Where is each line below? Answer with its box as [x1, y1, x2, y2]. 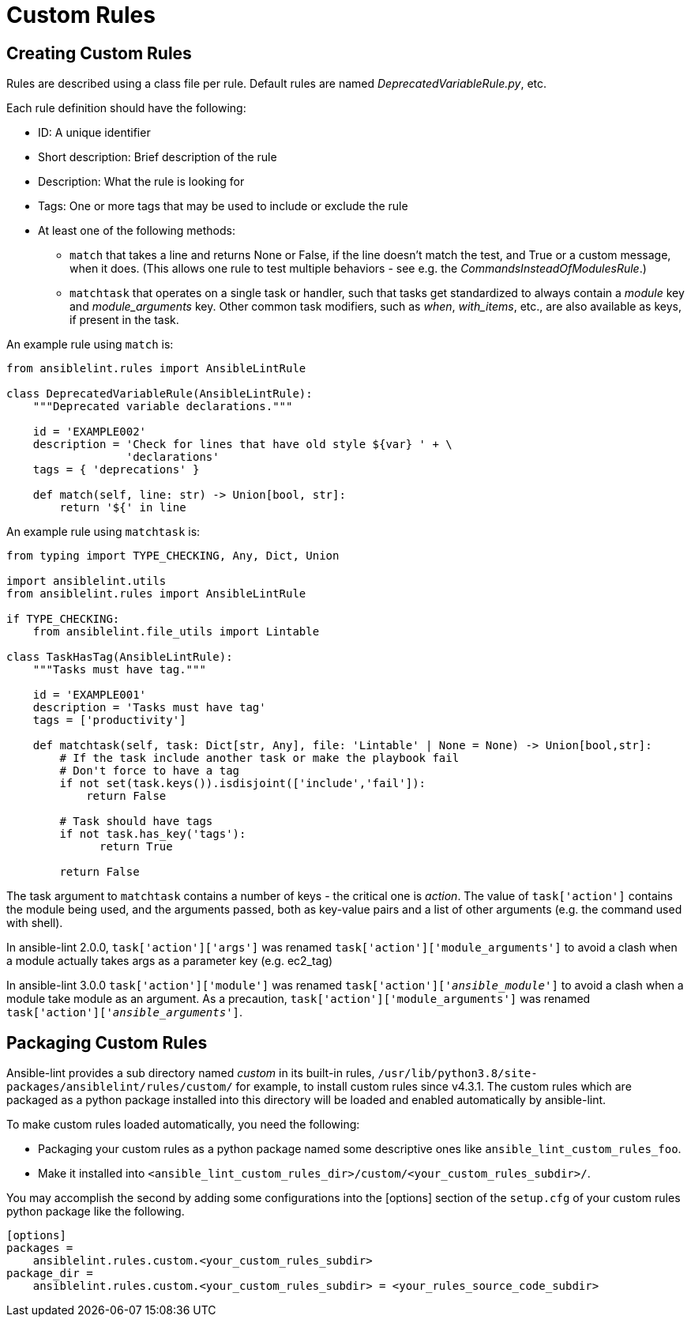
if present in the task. [69, 313, 179, 327]
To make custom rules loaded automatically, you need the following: [6, 1118, 360, 1132]
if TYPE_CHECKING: [6, 612, 120, 626]
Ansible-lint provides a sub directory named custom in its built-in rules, [6, 1066, 375, 1080]
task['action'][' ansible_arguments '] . [6, 1005, 243, 1020]
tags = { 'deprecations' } [32, 463, 200, 477]
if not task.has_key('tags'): [59, 827, 246, 841]
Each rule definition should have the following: [6, 101, 246, 115]
